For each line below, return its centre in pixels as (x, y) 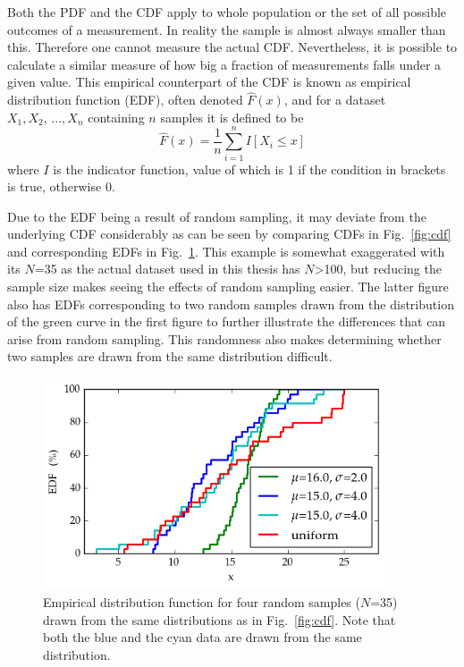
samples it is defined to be (232, 117)
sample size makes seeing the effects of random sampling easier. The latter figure (228, 287)
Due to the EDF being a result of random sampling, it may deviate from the (217, 216)
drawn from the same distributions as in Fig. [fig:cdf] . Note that (219, 619)
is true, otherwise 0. (61, 186)
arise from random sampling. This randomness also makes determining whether (224, 338)
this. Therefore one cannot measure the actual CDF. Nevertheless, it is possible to (232, 47)
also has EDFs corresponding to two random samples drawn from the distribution (231, 304)
